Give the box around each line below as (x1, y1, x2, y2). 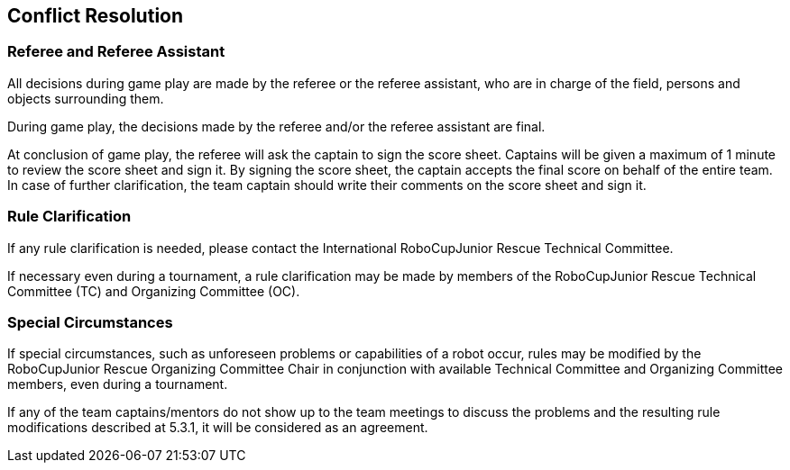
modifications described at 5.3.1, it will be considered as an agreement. (7, 420, 428, 436)
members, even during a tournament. (7, 376, 228, 393)
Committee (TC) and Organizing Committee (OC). (7, 283, 300, 299)
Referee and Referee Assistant (7, 42, 225, 61)
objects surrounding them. (7, 90, 164, 106)
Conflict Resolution (7, 5, 184, 27)
